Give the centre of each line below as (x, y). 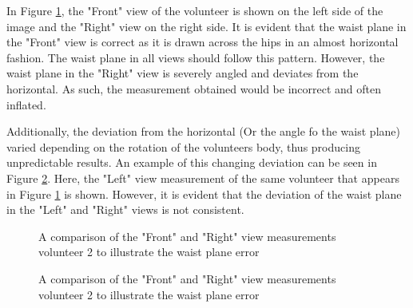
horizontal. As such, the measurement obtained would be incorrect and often (194, 88)
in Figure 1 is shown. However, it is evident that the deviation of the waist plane (204, 193)
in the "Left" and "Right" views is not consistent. (125, 209)
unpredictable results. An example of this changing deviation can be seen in (192, 162)
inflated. (26, 104)
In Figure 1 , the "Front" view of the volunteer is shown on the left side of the (195, 10)
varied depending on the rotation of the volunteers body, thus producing (183, 146)
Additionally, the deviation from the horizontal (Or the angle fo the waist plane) (203, 131)
